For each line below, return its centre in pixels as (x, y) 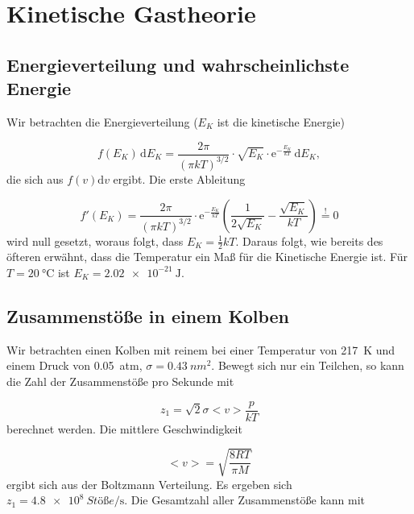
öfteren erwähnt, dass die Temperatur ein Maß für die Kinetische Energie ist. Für (207, 257)
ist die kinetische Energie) (281, 121)
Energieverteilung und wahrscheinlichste (178, 64)
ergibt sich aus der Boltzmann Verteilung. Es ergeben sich (149, 484)
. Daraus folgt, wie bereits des (309, 240)
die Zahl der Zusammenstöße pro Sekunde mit (120, 381)
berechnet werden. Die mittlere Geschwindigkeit (124, 428)
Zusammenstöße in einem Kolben (148, 315)
